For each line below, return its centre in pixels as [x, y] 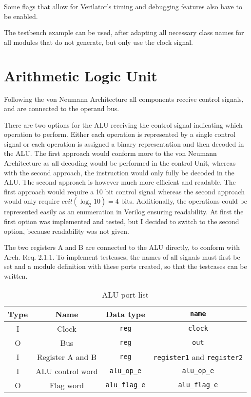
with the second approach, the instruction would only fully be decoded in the [119, 172]
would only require [32, 201]
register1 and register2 [198, 357]
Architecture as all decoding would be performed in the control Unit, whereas [120, 163]
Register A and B [67, 357]
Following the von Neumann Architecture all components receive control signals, [124, 99]
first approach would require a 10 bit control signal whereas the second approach [125, 191]
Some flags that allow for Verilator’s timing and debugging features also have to [123, 6]
